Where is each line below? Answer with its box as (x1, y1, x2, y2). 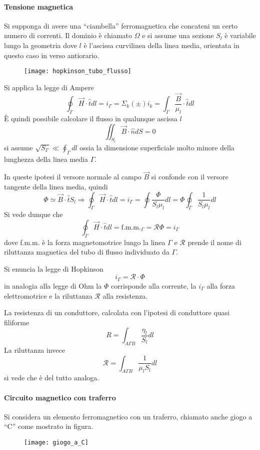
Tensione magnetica (4, 1, 73, 12)
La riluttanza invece (4, 345, 65, 355)
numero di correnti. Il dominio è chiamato (4, 30, 132, 41)
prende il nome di (187, 237, 241, 247)
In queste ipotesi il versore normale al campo (4, 171, 141, 182)
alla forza (206, 280, 235, 291)
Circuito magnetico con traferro (4, 392, 116, 402)
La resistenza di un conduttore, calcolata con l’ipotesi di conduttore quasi (4, 307, 229, 318)
